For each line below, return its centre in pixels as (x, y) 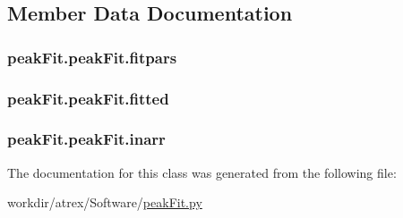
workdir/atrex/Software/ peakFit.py (105, 202)
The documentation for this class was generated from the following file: (202, 172)
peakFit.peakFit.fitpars (92, 57)
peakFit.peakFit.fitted (88, 98)
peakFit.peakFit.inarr (86, 139)
